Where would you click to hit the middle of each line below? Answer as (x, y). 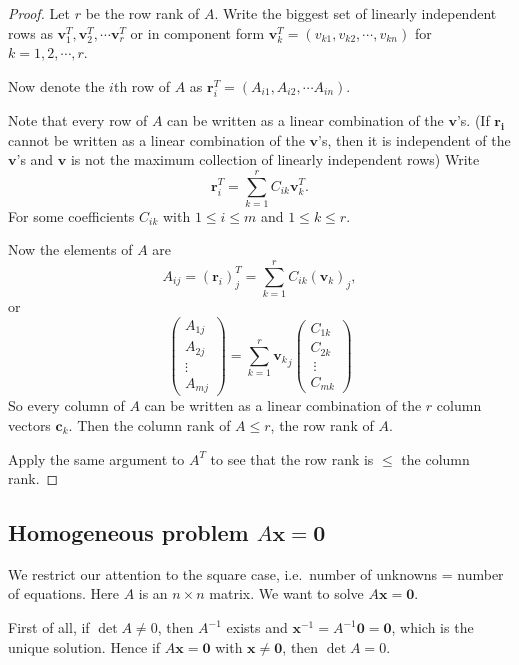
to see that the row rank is (292, 458)
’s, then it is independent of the (414, 139)
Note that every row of (78, 119)
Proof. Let (39, 13)
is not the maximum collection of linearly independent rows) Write (275, 159)
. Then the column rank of (149, 424)
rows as (30, 32)
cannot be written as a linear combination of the (156, 139)
